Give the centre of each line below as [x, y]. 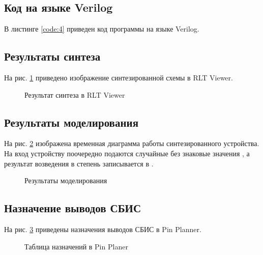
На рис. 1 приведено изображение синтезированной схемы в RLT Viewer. [119, 77]
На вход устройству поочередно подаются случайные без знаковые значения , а [127, 153]
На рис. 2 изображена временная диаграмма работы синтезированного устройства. [132, 143]
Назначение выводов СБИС [73, 208]
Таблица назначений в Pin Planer [76, 246]
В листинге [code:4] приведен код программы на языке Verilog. [102, 29]
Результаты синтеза [52, 56]
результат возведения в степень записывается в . [79, 163]
